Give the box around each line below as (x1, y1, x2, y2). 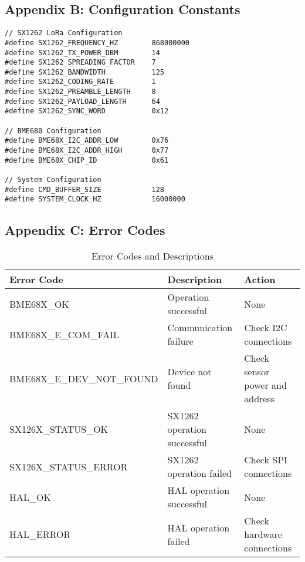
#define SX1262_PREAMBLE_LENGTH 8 (5, 88, 156, 96)
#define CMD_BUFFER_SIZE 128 (5, 185, 165, 194)
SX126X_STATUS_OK (9, 422, 109, 436)
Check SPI (244, 453, 287, 467)
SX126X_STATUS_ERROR (9, 459, 128, 473)
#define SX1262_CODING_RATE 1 (5, 78, 156, 86)
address (244, 392, 275, 406)
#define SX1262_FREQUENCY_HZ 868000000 (5, 38, 189, 47)
